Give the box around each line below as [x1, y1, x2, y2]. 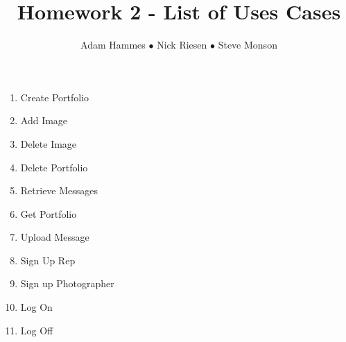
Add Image [20, 113, 68, 128]
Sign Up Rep [20, 253, 76, 267]
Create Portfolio [20, 89, 89, 104]
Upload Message [20, 230, 89, 244]
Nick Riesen [157, 37, 207, 52]
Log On [20, 300, 53, 314]
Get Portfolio [20, 206, 77, 221]
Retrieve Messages [20, 183, 98, 198]
